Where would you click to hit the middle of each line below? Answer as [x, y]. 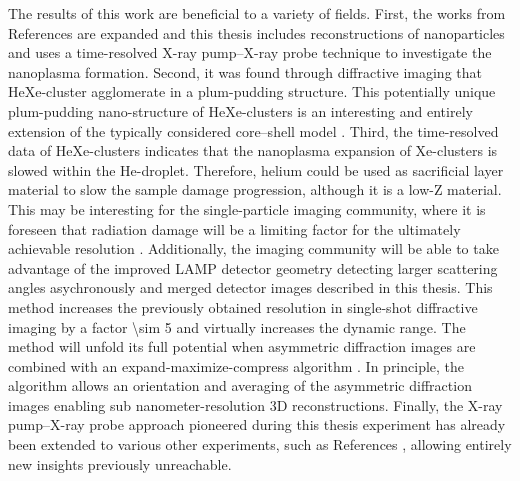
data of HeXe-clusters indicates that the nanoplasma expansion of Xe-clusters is [253, 150]
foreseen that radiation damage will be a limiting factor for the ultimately [234, 228]
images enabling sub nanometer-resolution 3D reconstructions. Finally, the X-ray [255, 404]
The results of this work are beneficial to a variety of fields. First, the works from [257, 13]
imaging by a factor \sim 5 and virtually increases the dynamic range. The [237, 326]
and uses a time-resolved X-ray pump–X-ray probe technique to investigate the [250, 52]
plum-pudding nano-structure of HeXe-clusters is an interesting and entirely [240, 110]
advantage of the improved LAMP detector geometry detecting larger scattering [253, 267]
